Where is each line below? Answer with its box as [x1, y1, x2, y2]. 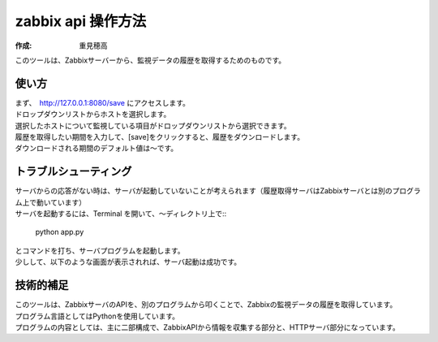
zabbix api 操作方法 [15, 12, 147, 30]
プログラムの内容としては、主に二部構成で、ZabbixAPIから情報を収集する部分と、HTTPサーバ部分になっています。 [15, 322, 401, 332]
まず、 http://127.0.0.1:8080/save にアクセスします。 [15, 97, 191, 107]
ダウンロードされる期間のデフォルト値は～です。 [15, 143, 178, 154]
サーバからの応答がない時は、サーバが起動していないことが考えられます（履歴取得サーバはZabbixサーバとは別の [15, 186, 393, 196]
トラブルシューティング [15, 165, 132, 179]
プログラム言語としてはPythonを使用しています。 [15, 311, 180, 321]
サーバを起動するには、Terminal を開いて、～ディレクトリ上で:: [15, 209, 227, 219]
